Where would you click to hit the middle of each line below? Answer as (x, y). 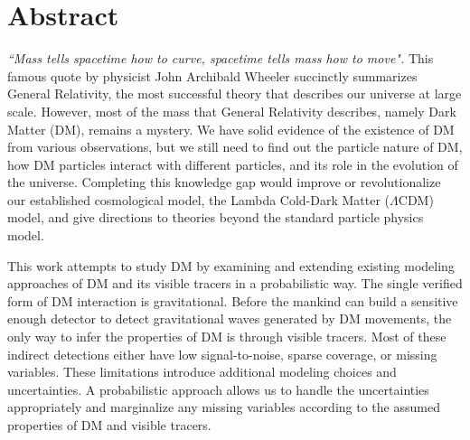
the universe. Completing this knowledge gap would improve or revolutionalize (224, 182)
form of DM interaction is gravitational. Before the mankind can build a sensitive (233, 300)
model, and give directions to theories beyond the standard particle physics (216, 217)
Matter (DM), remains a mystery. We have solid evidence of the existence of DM (231, 129)
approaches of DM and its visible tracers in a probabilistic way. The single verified (235, 283)
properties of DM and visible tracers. (109, 425)
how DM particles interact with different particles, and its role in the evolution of (233, 164)
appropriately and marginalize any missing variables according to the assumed (224, 407)
